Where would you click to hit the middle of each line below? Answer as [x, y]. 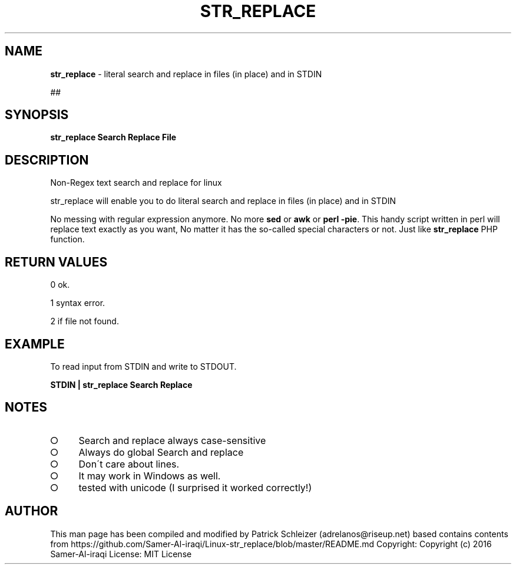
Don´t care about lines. [129, 464]
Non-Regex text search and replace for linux [136, 183]
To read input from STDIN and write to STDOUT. [143, 366]
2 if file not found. [85, 321]
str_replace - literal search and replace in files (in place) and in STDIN [186, 74]
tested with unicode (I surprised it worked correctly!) [195, 487]
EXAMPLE [35, 344]
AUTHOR [32, 511]
